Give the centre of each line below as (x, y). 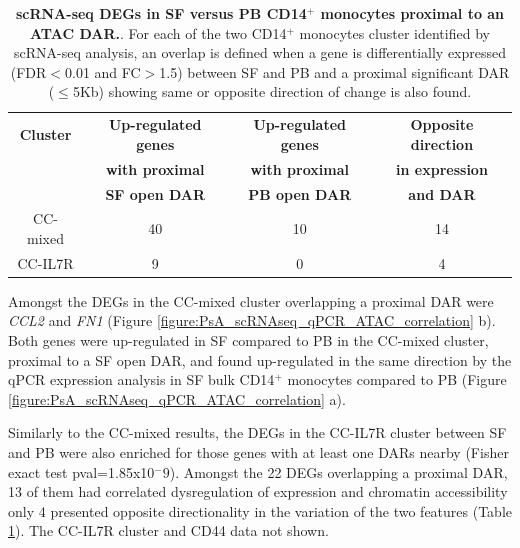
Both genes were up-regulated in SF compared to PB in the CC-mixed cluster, (248, 340)
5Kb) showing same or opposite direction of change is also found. (272, 91)
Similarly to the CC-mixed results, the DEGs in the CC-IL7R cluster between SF (257, 432)
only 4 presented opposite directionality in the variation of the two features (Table (260, 510)
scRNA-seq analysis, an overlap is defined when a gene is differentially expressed (260, 52)
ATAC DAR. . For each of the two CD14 (158, 32)
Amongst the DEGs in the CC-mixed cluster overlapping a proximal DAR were (251, 300)
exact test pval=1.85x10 (81, 471)
